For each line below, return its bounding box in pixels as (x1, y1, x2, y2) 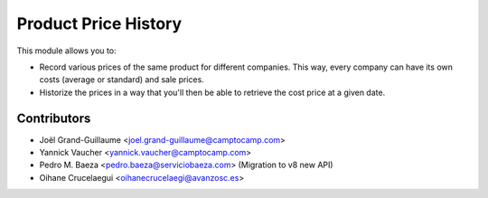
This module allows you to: (16, 45, 117, 56)
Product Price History (16, 14, 183, 33)
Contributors (16, 110, 91, 126)
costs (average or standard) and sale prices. (39, 74, 205, 85)
